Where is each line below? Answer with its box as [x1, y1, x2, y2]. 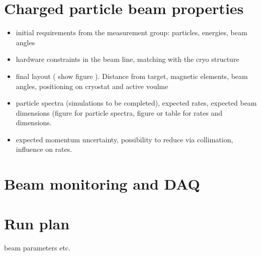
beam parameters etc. [4, 242, 70, 252]
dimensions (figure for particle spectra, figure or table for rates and [16, 107, 222, 118]
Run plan [4, 213, 70, 233]
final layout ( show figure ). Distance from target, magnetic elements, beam [16, 70, 248, 81]
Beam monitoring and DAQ [4, 174, 200, 194]
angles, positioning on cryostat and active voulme [16, 80, 168, 91]
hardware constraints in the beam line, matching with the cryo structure [16, 54, 239, 64]
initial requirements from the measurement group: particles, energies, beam [16, 27, 247, 38]
